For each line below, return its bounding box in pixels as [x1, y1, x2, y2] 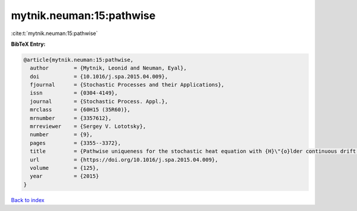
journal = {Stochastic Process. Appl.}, [30, 98, 168, 105]
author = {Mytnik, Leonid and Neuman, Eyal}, [30, 65, 187, 71]
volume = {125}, [30, 165, 99, 171]
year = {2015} [30, 173, 99, 179]
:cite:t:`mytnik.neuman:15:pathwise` [11, 30, 98, 37]
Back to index [11, 196, 45, 203]
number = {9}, [30, 131, 93, 138]
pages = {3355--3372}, [30, 140, 121, 146]
